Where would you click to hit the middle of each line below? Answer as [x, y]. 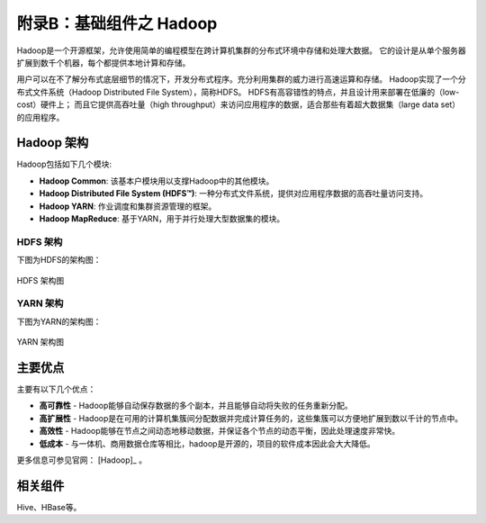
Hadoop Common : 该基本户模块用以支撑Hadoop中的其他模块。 [157, 181]
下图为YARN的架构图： [59, 321]
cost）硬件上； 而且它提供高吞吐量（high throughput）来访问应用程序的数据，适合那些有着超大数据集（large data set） [238, 104]
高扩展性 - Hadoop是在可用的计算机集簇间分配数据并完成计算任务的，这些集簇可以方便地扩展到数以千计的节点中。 [251, 418]
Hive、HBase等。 [49, 507]
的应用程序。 [40, 117]
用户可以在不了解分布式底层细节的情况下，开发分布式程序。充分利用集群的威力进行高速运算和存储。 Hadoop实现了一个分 [242, 79]
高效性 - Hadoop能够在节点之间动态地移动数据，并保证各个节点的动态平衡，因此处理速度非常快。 [220, 431]
